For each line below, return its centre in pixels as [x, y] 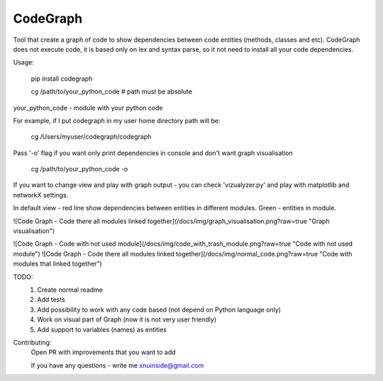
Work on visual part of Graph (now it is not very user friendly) [127, 319]
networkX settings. [41, 195]
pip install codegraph [62, 79]
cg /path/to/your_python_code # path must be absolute [112, 91]
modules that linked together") [58, 264]
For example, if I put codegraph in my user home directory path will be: [117, 120]
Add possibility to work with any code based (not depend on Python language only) [159, 309]
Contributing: [32, 342]
